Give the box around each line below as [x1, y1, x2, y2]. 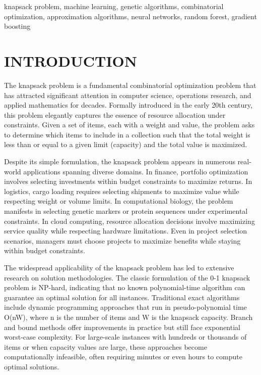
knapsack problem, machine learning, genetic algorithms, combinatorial [4, 1, 224, 11]
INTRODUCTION [4, 50, 138, 71]
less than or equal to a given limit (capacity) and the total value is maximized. [4, 139, 247, 150]
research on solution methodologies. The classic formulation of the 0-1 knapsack [4, 272, 250, 283]
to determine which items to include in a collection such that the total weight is [4, 129, 250, 139]
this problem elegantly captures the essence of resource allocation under [4, 109, 226, 120]
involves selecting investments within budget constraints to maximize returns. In [4, 176, 252, 186]
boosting [4, 21, 31, 31]
